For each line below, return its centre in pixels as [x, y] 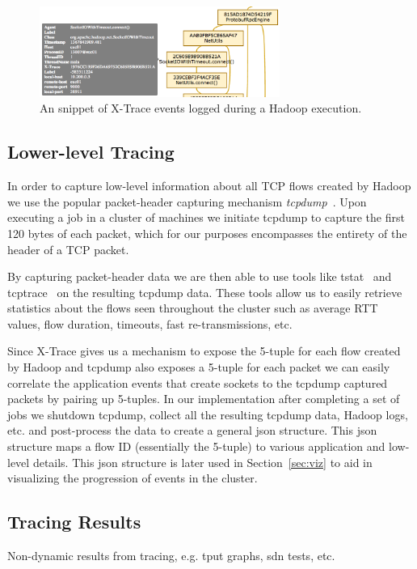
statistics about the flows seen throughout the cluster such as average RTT [193, 308]
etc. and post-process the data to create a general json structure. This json [192, 430]
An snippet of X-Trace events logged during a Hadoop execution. [201, 108]
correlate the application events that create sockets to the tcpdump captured [198, 382]
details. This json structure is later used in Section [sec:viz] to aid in [202, 462]
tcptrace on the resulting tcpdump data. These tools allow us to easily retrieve [205, 292]
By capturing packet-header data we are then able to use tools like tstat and [200, 276]
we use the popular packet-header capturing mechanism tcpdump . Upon [187, 201]
